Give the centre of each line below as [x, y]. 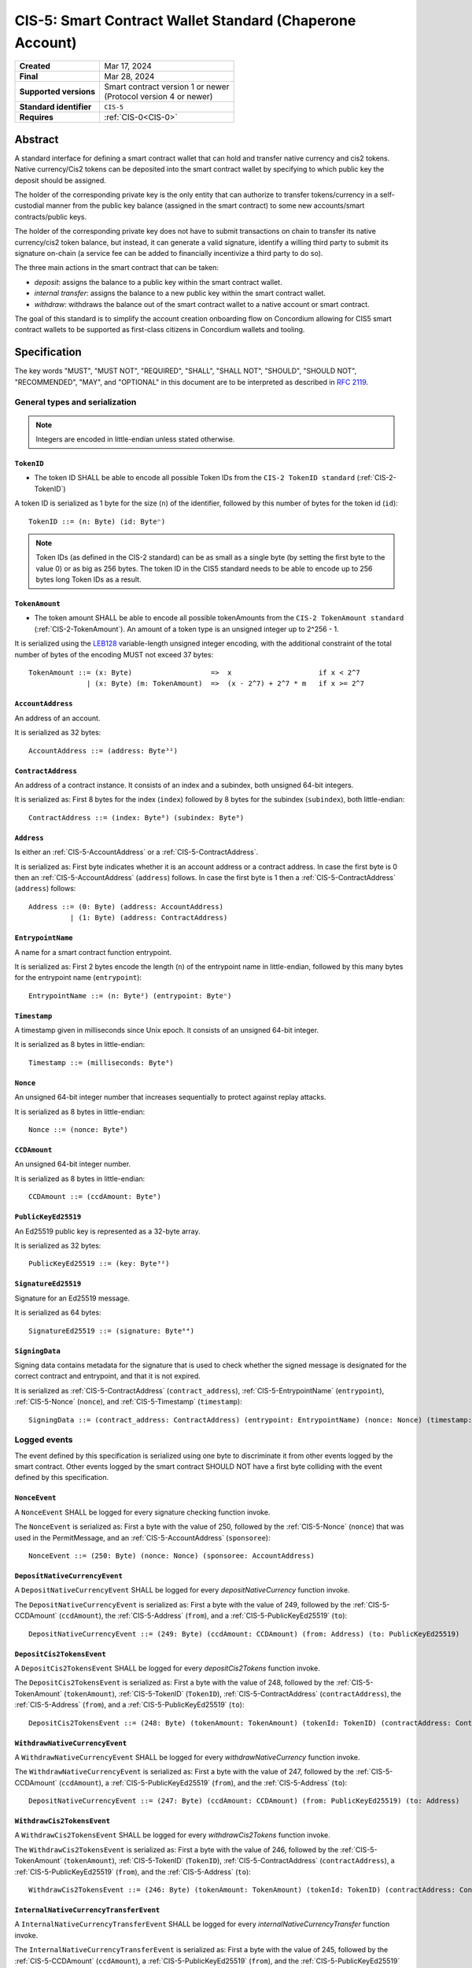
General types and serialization [76, 402]
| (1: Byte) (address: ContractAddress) [149, 918]
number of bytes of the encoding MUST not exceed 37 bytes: [114, 654]
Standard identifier [55, 107]
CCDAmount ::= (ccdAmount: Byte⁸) [95, 1197]
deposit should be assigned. [60, 180]
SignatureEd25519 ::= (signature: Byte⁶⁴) [112, 1331]
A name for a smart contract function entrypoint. [93, 952]
